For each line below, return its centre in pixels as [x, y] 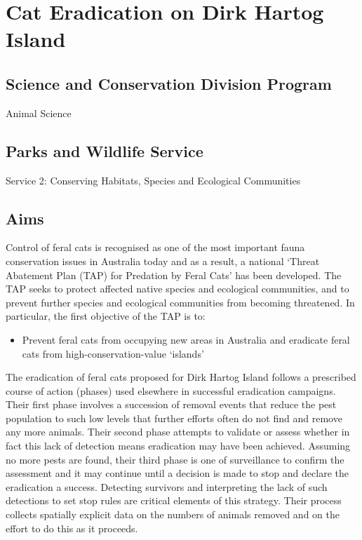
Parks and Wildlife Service [105, 150]
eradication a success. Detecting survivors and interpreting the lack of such [167, 486]
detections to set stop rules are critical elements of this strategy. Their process [174, 500]
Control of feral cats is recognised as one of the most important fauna [155, 247]
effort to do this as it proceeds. [72, 528]
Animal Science [39, 113]
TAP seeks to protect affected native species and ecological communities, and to [177, 289]
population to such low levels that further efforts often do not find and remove [174, 418]
